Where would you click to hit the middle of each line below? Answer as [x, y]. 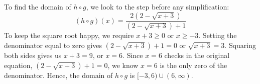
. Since [133, 55]
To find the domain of [38, 6]
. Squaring [240, 45]
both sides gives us [33, 55]
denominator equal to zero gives [53, 45]
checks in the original [197, 55]
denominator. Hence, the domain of [58, 75]
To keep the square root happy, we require [69, 35]
